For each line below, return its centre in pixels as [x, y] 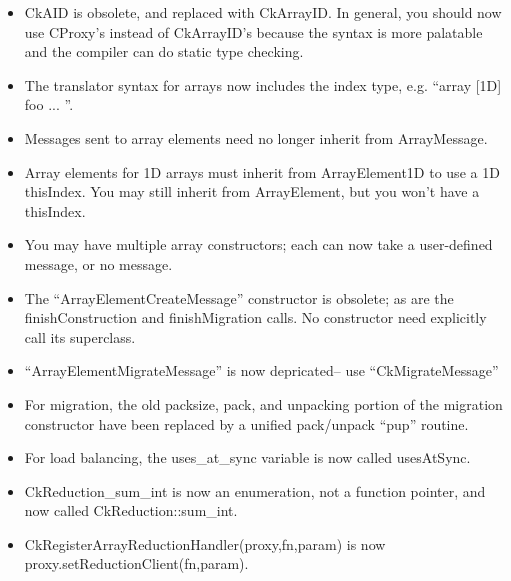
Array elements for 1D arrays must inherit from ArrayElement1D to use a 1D [262, 171]
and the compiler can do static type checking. [164, 51]
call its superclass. [80, 336]
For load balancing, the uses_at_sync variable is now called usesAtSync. [247, 457]
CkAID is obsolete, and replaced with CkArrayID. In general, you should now [263, 12]
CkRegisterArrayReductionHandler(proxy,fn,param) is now [205, 543]
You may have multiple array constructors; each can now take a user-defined [258, 244]
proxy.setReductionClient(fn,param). [136, 563]
